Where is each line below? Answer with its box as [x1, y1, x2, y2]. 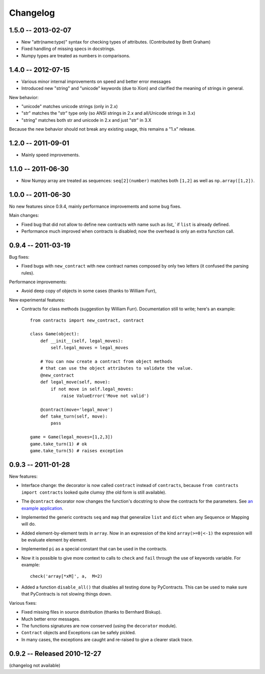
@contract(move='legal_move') [40, 406, 113, 412]
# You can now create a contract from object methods [40, 358, 173, 364]
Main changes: [9, 213, 39, 218]
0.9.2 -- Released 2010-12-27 [9, 649, 102, 658]
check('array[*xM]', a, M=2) [30, 573, 103, 579]
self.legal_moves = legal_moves [51, 345, 129, 350]
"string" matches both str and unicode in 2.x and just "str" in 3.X [21, 117, 152, 123]
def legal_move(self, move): [40, 379, 110, 385]
